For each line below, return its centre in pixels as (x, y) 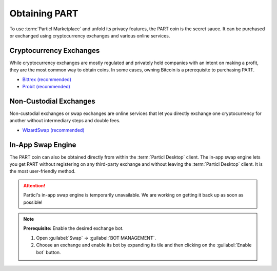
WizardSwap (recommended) (53, 130)
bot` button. (48, 252)
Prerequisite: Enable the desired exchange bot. (74, 228)
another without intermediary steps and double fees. (65, 121)
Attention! (34, 185)
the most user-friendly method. (43, 171)
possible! (33, 202)
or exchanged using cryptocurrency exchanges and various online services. (90, 35)
